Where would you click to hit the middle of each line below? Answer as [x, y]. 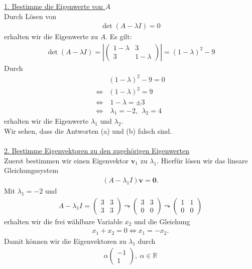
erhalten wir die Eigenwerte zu [51, 36]
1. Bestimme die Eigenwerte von [53, 6]
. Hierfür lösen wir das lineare [202, 160]
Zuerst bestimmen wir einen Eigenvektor [67, 160]
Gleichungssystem [31, 170]
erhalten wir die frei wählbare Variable [63, 221]
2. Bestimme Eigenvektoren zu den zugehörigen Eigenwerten [97, 151]
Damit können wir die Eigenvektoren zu [65, 241]
